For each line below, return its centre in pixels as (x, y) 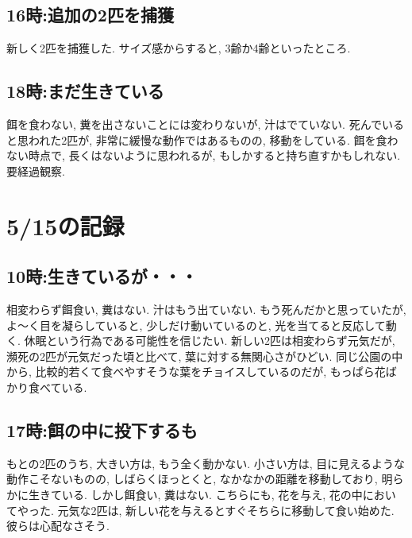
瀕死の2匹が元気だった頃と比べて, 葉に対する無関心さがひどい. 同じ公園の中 (205, 356)
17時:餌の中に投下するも (102, 430)
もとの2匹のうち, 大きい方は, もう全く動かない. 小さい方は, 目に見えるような (206, 463)
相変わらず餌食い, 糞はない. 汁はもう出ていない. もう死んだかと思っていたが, (206, 309)
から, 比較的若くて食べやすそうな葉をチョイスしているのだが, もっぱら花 (196, 372)
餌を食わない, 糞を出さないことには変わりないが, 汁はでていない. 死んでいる (205, 124)
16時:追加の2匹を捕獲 (90, 15)
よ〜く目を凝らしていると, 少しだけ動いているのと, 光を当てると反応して (196, 325)
